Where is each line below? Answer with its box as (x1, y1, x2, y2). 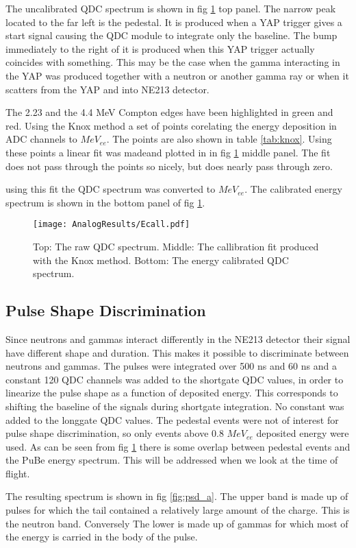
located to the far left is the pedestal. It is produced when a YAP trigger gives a (5, 14, 342, 29)
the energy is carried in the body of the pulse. (5, 529, 198, 544)
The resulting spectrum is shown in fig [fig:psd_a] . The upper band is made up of (5, 489, 348, 503)
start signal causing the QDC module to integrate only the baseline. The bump (5, 28, 338, 43)
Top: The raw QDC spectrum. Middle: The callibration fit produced (33, 239, 319, 253)
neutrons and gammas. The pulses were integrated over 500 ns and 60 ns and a (5, 359, 337, 373)
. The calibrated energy (244, 182, 342, 196)
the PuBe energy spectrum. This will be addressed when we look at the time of (5, 453, 338, 467)
